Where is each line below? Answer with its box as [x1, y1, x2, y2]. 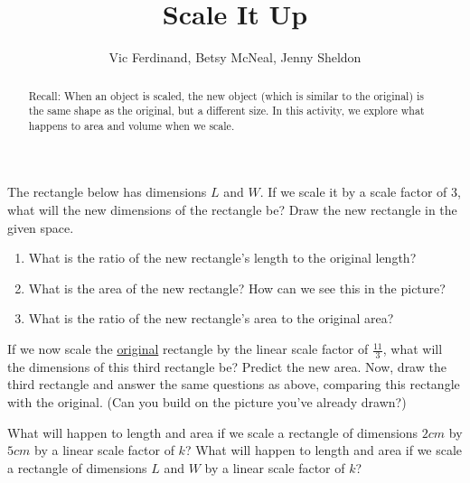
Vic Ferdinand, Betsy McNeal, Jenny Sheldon [108, 48, 362, 67]
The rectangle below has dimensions [7, 182, 207, 201]
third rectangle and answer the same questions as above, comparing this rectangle [7, 375, 460, 394]
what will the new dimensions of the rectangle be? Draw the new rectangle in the [7, 200, 457, 219]
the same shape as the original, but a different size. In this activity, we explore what [28, 103, 425, 118]
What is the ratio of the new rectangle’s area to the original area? [28, 309, 394, 328]
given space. [7, 218, 74, 237]
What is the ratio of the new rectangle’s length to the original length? [28, 248, 417, 267]
